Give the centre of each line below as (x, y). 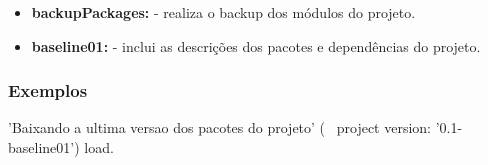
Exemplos (48, 90)
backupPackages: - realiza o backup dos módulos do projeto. (223, 12)
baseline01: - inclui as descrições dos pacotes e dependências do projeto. (256, 45)
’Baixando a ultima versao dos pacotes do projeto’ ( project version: (219, 127)
